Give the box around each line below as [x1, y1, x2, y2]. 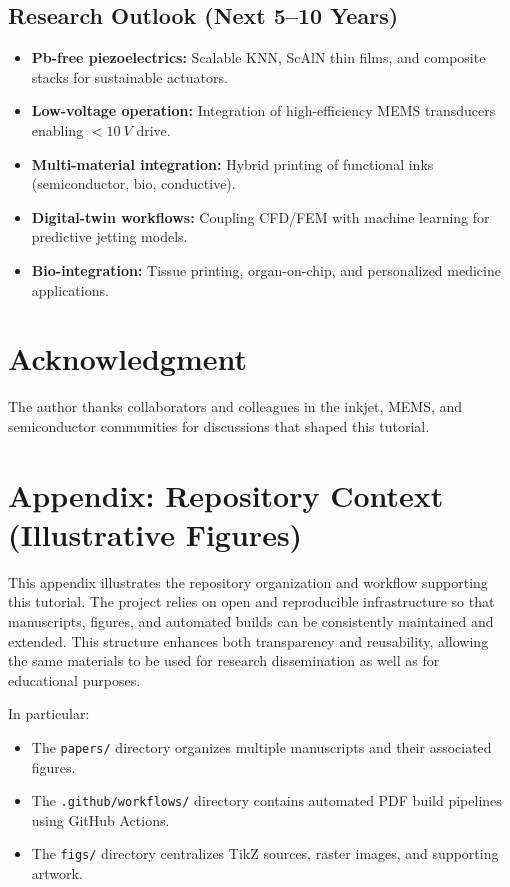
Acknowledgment [8, 338, 247, 379]
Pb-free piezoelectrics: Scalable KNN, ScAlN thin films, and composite [31, 47, 486, 68]
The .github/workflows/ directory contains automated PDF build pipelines [31, 790, 502, 811]
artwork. [31, 863, 83, 884]
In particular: [8, 703, 90, 724]
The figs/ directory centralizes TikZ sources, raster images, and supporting [31, 843, 499, 864]
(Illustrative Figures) [8, 513, 303, 554]
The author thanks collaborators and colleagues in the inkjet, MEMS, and [8, 396, 463, 417]
